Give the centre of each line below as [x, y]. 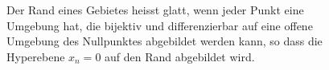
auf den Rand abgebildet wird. [180, 56]
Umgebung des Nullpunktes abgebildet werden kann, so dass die [164, 41]
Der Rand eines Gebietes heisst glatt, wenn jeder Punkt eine [155, 10]
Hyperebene [36, 56]
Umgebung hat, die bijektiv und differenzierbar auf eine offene [160, 25]
